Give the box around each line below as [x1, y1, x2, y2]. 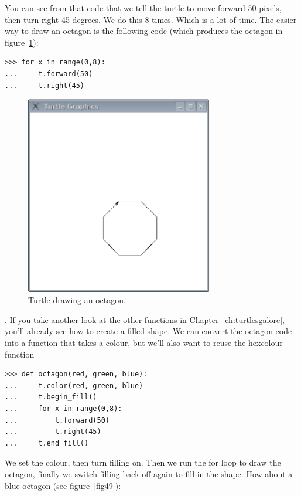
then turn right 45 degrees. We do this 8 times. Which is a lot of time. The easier [5, 13, 297, 25]
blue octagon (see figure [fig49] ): [5, 479, 121, 491]
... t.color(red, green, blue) [5, 381, 143, 390]
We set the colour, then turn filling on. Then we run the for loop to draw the [5, 456, 281, 468]
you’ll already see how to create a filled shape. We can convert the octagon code [5, 325, 292, 337]
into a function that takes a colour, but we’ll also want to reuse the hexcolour [5, 337, 283, 349]
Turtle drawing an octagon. [28, 294, 126, 306]
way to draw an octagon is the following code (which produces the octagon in [5, 25, 283, 37]
